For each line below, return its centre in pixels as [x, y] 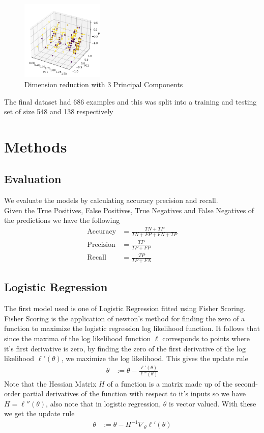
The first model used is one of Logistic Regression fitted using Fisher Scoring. [125, 308]
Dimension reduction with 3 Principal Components [104, 84]
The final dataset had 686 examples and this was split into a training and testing [130, 101]
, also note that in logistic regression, [104, 403]
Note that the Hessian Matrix [50, 383]
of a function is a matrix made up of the [170, 383]
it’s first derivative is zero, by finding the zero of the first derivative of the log [125, 348]
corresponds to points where [206, 338]
